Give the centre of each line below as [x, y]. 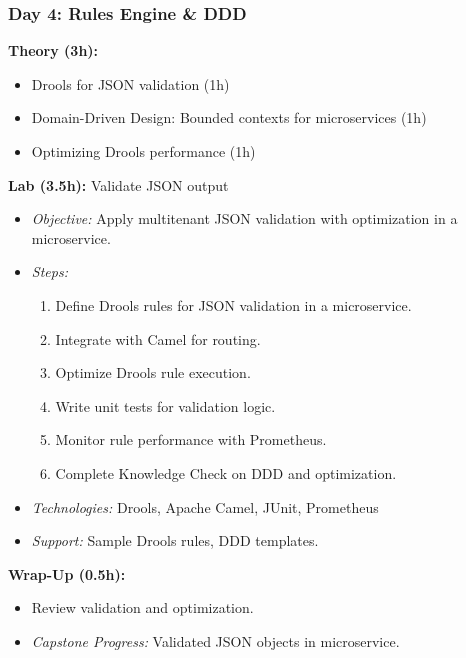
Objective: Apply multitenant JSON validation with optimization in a [244, 218]
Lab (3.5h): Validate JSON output [118, 184]
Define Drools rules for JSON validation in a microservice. [233, 304]
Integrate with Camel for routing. [158, 338]
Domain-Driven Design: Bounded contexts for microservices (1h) [229, 117]
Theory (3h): [53, 50]
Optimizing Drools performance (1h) [143, 151]
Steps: [49, 271]
